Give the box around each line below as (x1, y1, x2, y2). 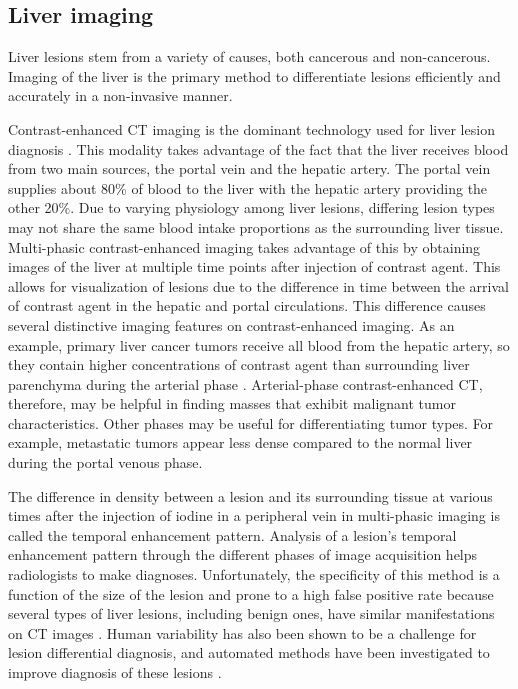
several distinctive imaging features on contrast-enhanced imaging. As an (8, 314, 455, 335)
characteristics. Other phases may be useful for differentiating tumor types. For (8, 412, 494, 433)
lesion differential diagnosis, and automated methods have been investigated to (8, 642, 490, 663)
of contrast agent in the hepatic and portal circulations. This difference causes (8, 295, 486, 316)
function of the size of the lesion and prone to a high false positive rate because (8, 583, 494, 604)
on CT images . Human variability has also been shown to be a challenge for (8, 622, 477, 643)
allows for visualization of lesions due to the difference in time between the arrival (8, 275, 509, 296)
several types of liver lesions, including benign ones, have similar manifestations (8, 603, 495, 624)
